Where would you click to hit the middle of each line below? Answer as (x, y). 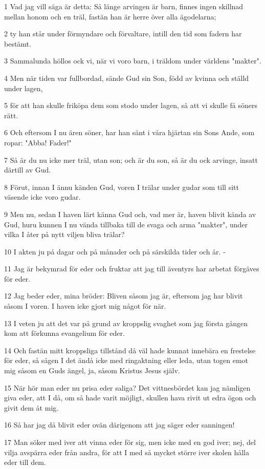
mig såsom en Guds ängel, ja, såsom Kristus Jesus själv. (92, 370)
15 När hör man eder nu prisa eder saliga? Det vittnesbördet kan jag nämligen (127, 387)
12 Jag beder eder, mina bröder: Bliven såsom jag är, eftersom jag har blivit (124, 296)
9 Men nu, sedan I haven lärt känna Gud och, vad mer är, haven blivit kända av (130, 214)
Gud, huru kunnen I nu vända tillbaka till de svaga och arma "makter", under (126, 224)
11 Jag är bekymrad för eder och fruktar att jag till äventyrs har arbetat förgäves (132, 269)
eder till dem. (25, 462)
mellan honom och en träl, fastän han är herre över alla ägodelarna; (110, 16)
